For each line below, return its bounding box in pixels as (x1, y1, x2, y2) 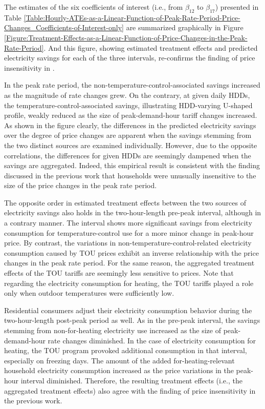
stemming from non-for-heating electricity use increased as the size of (4, 325, 221, 336)
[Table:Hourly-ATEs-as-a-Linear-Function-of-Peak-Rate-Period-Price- (24, 12, 240, 23)
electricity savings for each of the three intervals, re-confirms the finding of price (4, 52, 255, 63)
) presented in (215, 2, 259, 12)
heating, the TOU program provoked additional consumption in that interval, (4, 345, 247, 356)
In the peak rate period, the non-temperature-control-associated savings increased (4, 79, 260, 90)
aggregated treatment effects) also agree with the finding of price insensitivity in (4, 385, 256, 396)
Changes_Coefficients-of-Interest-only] (4, 22, 124, 33)
